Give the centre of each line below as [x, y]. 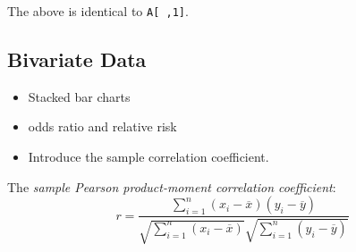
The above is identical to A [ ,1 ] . [98, 11]
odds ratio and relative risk [102, 126]
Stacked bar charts [79, 96]
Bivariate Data [77, 59]
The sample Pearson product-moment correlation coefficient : [172, 186]
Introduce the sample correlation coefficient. [148, 157]
